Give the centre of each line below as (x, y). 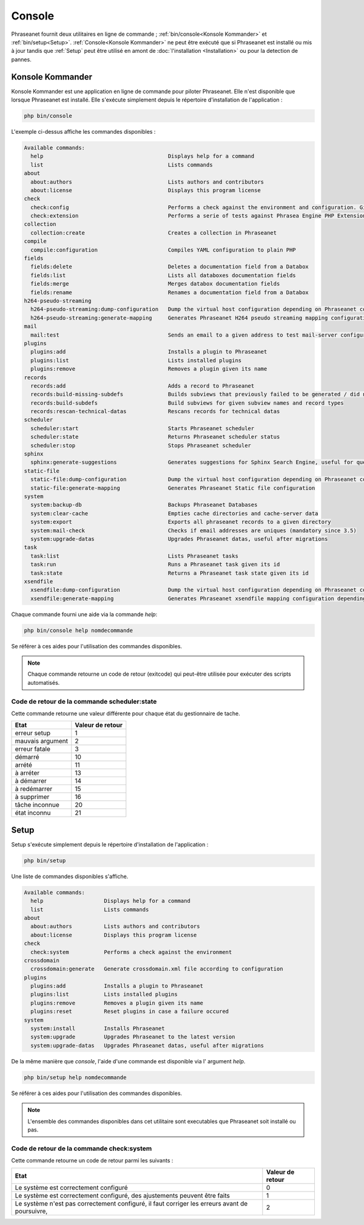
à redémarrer (34, 789)
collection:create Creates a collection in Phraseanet (154, 233)
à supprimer (32, 797)
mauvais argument (41, 741)
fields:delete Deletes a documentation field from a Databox (170, 267)
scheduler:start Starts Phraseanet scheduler (143, 428)
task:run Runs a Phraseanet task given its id (155, 564)
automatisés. (44, 682)
